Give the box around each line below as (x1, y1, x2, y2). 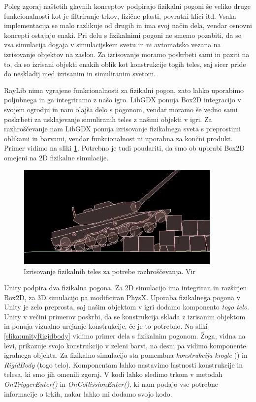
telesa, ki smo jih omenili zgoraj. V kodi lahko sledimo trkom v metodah (4, 369, 223, 379)
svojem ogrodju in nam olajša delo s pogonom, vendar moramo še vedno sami (4, 104, 238, 114)
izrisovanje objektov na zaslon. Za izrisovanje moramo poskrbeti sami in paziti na (4, 49, 250, 59)
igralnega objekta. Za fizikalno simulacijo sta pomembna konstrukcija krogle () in (4, 350, 248, 360)
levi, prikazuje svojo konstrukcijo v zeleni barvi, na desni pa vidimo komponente (4, 340, 246, 350)
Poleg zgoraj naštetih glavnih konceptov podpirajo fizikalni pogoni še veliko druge (4, 1, 251, 11)
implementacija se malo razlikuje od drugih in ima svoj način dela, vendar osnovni (4, 20, 252, 31)
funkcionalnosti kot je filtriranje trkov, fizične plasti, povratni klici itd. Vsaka (4, 10, 236, 21)
